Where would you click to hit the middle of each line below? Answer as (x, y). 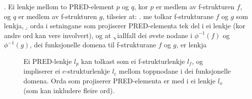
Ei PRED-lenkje (48, 61)
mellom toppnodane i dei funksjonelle (175, 71)
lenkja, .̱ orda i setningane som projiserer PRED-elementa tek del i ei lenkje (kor (125, 26)
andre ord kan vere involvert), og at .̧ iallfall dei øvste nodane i (98, 35)
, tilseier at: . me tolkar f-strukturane (158, 16)
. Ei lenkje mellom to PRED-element (59, 6)
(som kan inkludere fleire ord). (69, 90)
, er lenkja (191, 45)
